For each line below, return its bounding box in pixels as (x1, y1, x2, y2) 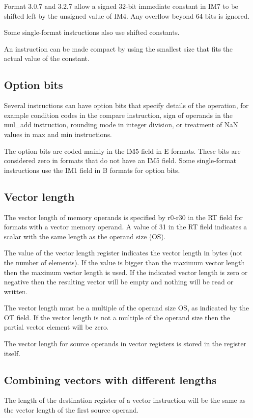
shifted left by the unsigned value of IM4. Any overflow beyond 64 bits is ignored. (4, 10, 250, 21)
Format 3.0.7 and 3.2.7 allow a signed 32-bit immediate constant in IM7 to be (4, 1, 238, 11)
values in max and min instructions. (4, 129, 112, 139)
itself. (4, 348, 21, 358)
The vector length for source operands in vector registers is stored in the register (4, 338, 247, 349)
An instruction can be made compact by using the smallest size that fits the (4, 43, 233, 54)
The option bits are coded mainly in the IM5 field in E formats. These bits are (4, 145, 241, 156)
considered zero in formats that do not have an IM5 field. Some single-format (4, 155, 236, 166)
